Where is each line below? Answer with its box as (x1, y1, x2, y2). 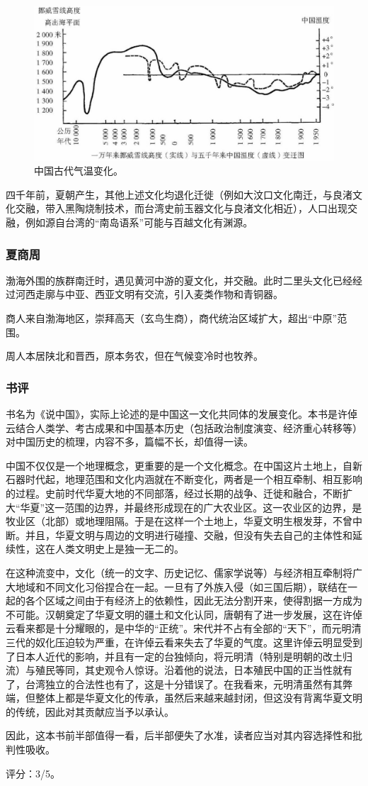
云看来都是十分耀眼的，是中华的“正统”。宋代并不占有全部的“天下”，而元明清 (6, 621, 362, 636)
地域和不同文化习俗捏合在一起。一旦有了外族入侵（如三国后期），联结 (15, 579, 338, 594)
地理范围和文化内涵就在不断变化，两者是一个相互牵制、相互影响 (64, 472, 362, 487)
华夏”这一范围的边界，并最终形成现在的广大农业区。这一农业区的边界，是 (20, 499, 362, 514)
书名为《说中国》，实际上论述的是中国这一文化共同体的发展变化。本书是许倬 (6, 406, 357, 421)
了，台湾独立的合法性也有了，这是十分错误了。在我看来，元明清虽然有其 (6, 676, 343, 691)
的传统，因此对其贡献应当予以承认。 (6, 704, 174, 719)
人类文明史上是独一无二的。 (54, 541, 184, 556)
